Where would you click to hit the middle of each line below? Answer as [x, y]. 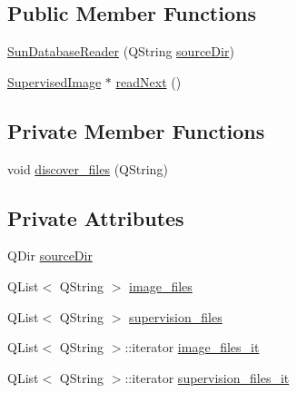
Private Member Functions [136, 130]
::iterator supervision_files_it [207, 377]
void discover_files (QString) [88, 168]
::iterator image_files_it [192, 347]
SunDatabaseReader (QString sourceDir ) [121, 51]
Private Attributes [96, 217]
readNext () [148, 81]
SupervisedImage [54, 81]
